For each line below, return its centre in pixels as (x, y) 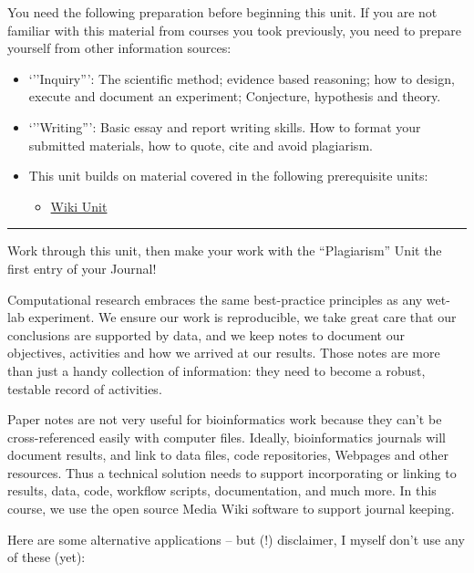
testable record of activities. (85, 388)
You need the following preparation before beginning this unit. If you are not (222, 12)
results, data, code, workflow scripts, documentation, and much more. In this (222, 490)
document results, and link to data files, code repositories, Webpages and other (228, 455)
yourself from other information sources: (119, 48)
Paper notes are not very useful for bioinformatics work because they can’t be (225, 419)
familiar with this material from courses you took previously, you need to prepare (234, 30)
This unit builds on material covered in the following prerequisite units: (228, 176)
